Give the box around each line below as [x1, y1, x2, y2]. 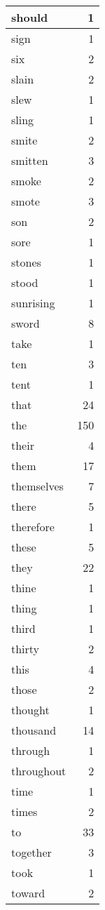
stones [11, 254, 41, 270]
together [11, 844, 52, 860]
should [11, 9, 48, 25]
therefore [11, 518, 55, 535]
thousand [11, 722, 57, 738]
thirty [11, 641, 40, 657]
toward [11, 885, 45, 901]
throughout [11, 763, 66, 779]
